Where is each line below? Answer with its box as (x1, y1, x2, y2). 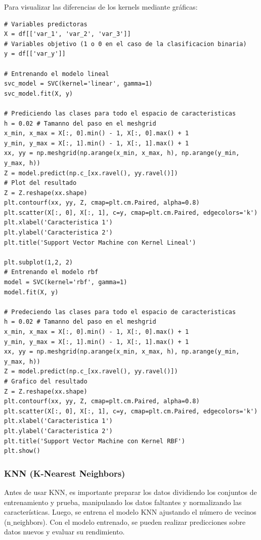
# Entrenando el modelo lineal (4, 70, 109, 78)
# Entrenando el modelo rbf (4, 268, 99, 276)
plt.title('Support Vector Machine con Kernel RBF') (4, 437, 185, 445)
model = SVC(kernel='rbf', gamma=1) (4, 279, 127, 286)
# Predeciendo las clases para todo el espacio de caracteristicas (4, 308, 236, 316)
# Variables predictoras (4, 20, 88, 28)
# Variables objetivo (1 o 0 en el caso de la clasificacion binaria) (4, 40, 247, 48)
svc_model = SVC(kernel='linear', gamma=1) (4, 80, 153, 88)
